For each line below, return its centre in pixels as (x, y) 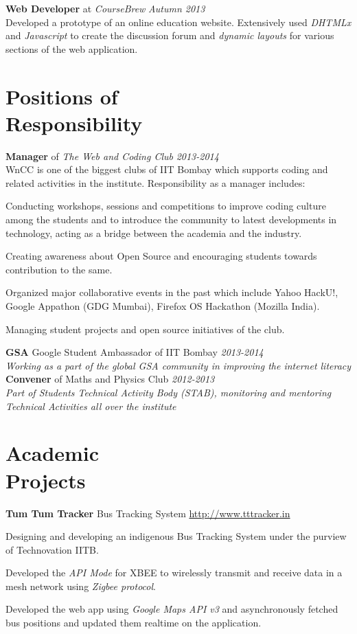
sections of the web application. (72, 48)
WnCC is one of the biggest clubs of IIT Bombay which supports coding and (167, 169)
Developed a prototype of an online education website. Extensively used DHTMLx (178, 22)
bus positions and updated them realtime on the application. (134, 623)
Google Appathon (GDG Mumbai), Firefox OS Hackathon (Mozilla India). (163, 306)
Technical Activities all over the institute (91, 406)
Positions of (62, 96)
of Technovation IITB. (52, 549)
